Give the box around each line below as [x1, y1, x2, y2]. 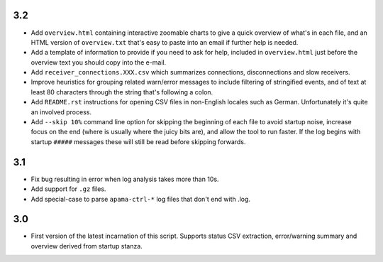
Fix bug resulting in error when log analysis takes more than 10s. [30, 175, 219, 183]
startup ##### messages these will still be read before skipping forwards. [30, 137, 246, 146]
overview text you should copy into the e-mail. [30, 58, 167, 67]
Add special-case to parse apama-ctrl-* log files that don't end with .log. [30, 195, 251, 203]
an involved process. [30, 107, 92, 116]
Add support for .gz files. [30, 185, 106, 193]
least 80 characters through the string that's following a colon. [30, 87, 213, 96]
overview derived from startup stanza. [30, 241, 143, 250]
